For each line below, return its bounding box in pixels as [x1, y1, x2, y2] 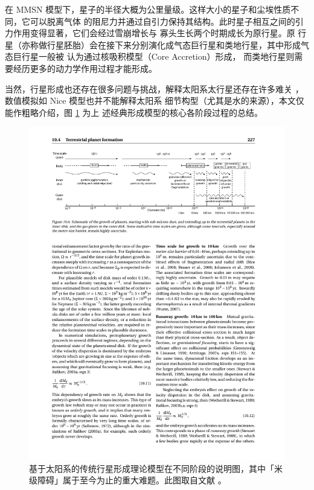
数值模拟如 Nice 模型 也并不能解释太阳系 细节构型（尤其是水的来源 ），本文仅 [5, 94, 304, 107]
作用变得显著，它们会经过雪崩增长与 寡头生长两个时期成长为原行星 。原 [13, 27, 295, 39]
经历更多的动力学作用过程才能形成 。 [13, 62, 157, 74]
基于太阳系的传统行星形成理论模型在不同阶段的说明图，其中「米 [29, 462, 283, 474]
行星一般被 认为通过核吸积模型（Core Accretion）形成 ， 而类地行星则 [21, 50, 295, 63]
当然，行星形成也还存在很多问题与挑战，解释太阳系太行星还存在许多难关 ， [5, 82, 304, 95]
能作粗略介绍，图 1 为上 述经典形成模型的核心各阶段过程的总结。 [5, 106, 263, 118]
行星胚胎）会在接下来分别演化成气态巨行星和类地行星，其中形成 [46, 38, 301, 51]
